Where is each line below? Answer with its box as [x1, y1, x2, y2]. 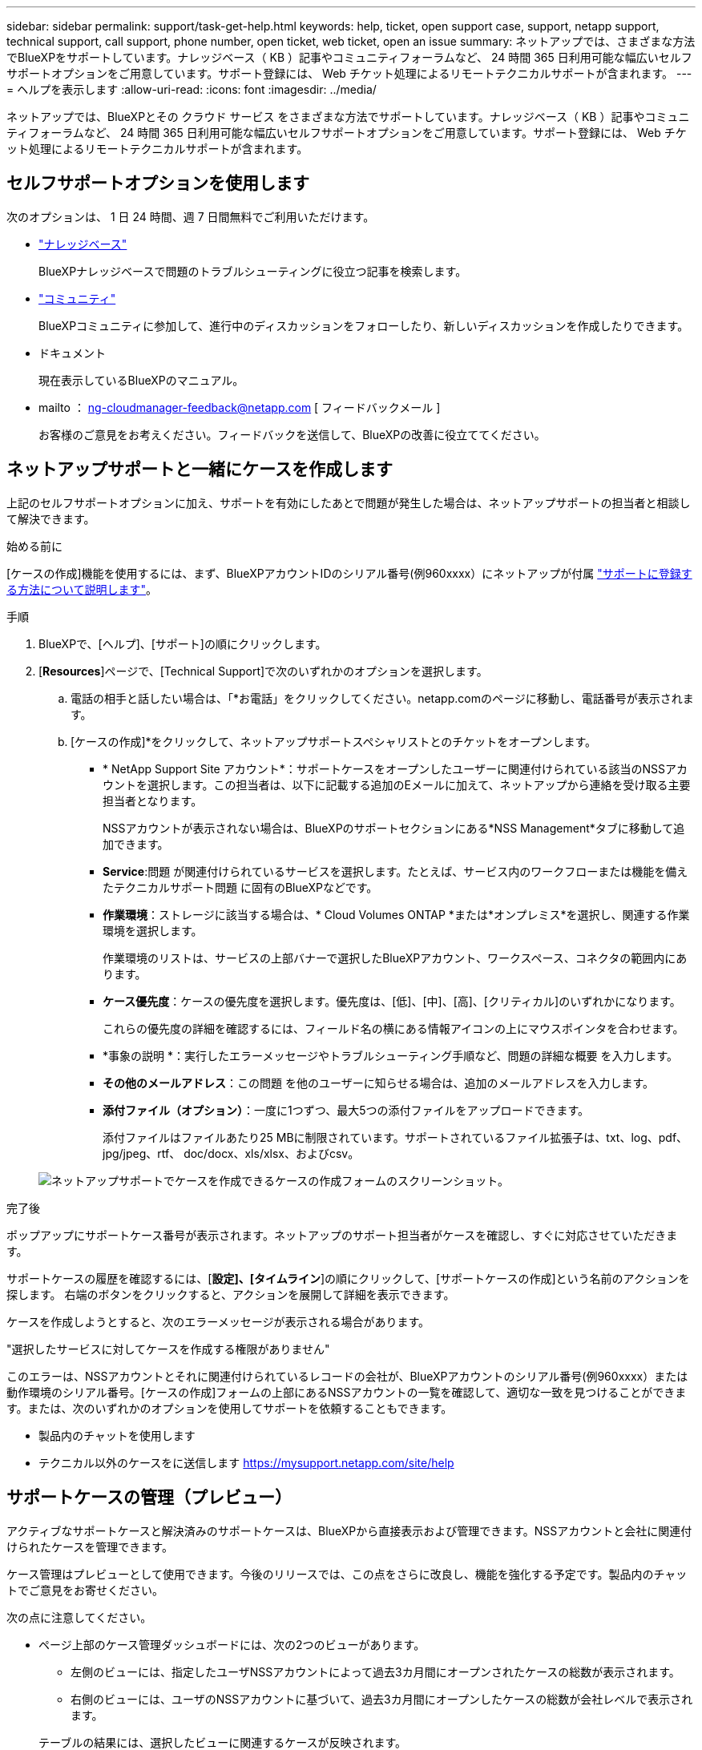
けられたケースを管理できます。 [6, 1539, 173, 1554]
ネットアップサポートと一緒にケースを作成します [6, 459, 393, 480]
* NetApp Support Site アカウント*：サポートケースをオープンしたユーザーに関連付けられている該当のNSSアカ [103, 761, 688, 776]
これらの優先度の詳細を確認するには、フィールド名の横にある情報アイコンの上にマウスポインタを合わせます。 [103, 1021, 684, 1035]
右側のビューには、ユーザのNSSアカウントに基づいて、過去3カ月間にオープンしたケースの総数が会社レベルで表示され [71, 1692, 693, 1706]
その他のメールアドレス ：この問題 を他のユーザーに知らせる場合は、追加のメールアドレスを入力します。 [103, 1075, 654, 1090]
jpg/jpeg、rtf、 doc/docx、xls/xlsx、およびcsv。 [103, 1146, 360, 1160]
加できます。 [103, 837, 169, 851]
